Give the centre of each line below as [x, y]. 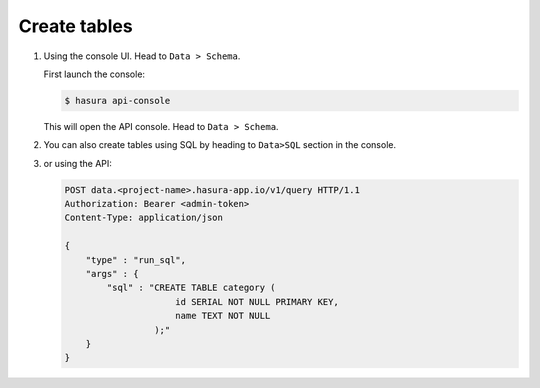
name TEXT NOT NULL [223, 316]
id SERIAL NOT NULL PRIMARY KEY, [257, 301]
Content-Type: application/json [144, 218]
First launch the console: [94, 74]
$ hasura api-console [117, 100]
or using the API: [77, 163]
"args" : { [112, 274]
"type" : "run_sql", [136, 259]
